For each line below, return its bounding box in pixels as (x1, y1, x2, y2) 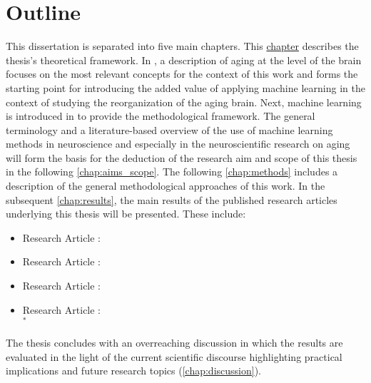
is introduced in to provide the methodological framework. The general (6, 108, 315, 123)
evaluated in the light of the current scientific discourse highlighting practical (6, 349, 342, 364)
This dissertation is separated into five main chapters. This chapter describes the (6, 39, 359, 53)
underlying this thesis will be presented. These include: (6, 206, 246, 221)
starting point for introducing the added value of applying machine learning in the (6, 80, 365, 95)
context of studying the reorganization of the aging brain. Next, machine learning (6, 94, 362, 109)
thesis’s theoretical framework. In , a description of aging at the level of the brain (6, 52, 362, 67)
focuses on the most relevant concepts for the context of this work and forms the (6, 66, 358, 81)
